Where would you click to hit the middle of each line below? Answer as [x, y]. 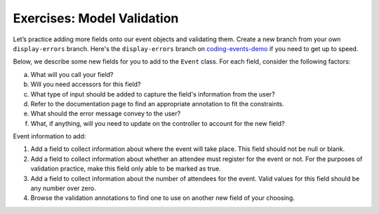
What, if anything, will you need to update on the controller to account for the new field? [158, 123]
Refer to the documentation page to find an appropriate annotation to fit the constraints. [157, 104]
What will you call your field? [72, 74]
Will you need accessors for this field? [86, 85]
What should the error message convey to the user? [106, 114]
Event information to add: [49, 136]
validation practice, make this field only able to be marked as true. [126, 169]
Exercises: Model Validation [96, 18]
